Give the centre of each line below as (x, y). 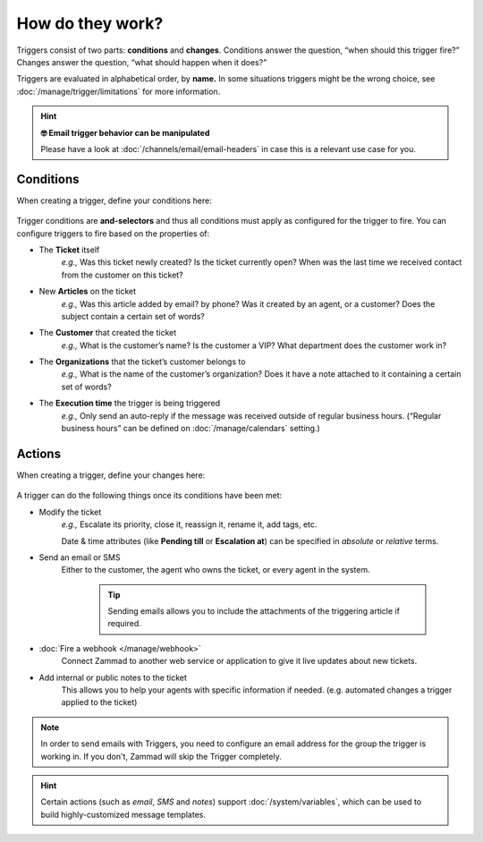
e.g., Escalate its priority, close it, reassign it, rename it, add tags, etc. (189, 524)
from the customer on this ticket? (122, 275)
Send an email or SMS (80, 557)
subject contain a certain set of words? (133, 316)
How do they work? (90, 23)
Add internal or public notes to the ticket (113, 677)
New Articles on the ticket (88, 292)
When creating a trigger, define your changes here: (111, 475)
